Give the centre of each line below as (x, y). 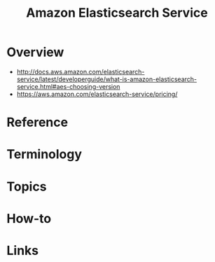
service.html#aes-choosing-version (68, 86)
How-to (29, 218)
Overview (35, 52)
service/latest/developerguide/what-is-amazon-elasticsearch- (107, 79)
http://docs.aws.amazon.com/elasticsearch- (81, 71)
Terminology (44, 154)
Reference (37, 122)
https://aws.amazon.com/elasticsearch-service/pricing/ (97, 94)
